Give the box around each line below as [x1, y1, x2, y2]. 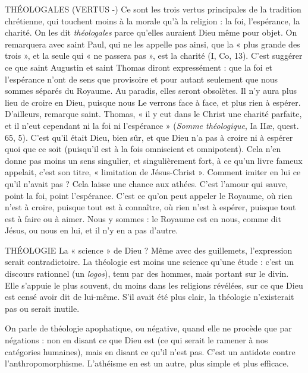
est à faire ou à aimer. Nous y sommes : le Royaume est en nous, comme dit [5, 212, 281, 225]
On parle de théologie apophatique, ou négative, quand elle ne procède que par [5, 322, 292, 334]
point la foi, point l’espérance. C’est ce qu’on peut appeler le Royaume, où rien [5, 189, 293, 201]
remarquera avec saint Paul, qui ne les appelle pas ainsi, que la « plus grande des [5, 37, 300, 50]
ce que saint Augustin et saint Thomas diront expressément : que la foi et [5, 61, 273, 73]
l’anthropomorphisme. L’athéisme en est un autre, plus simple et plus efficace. [5, 357, 289, 369]
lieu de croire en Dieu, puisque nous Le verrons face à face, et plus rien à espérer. [5, 96, 301, 108]
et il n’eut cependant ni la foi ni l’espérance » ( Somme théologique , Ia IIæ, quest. [5, 119, 299, 131]
